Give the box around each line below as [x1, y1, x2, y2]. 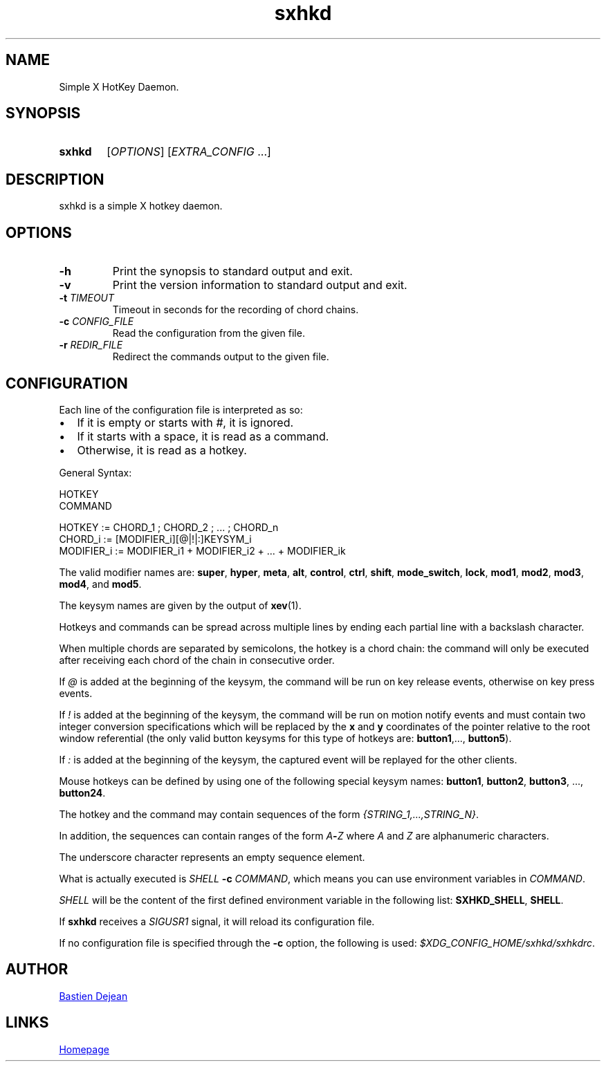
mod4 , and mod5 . [59, 577, 142, 590]
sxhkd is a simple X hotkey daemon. [59, 200, 223, 212]
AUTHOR [6, 961, 68, 978]
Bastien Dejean [59, 990, 128, 1002]
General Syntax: [59, 466, 132, 479]
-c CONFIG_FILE [59, 315, 134, 328]
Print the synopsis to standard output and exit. [112, 264, 353, 279]
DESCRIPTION [6, 170, 104, 188]
